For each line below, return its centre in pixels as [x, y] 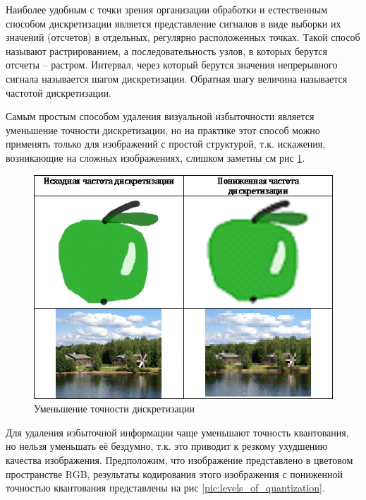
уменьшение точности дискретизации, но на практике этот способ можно [163, 130]
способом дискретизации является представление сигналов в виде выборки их [173, 23]
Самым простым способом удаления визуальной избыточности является [160, 116]
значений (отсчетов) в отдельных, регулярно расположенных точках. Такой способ [183, 37]
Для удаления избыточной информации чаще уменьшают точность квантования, [177, 432]
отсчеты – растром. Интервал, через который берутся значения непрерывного [172, 65]
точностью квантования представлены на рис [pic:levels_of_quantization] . [165, 488]
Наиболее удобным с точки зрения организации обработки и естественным [166, 9]
